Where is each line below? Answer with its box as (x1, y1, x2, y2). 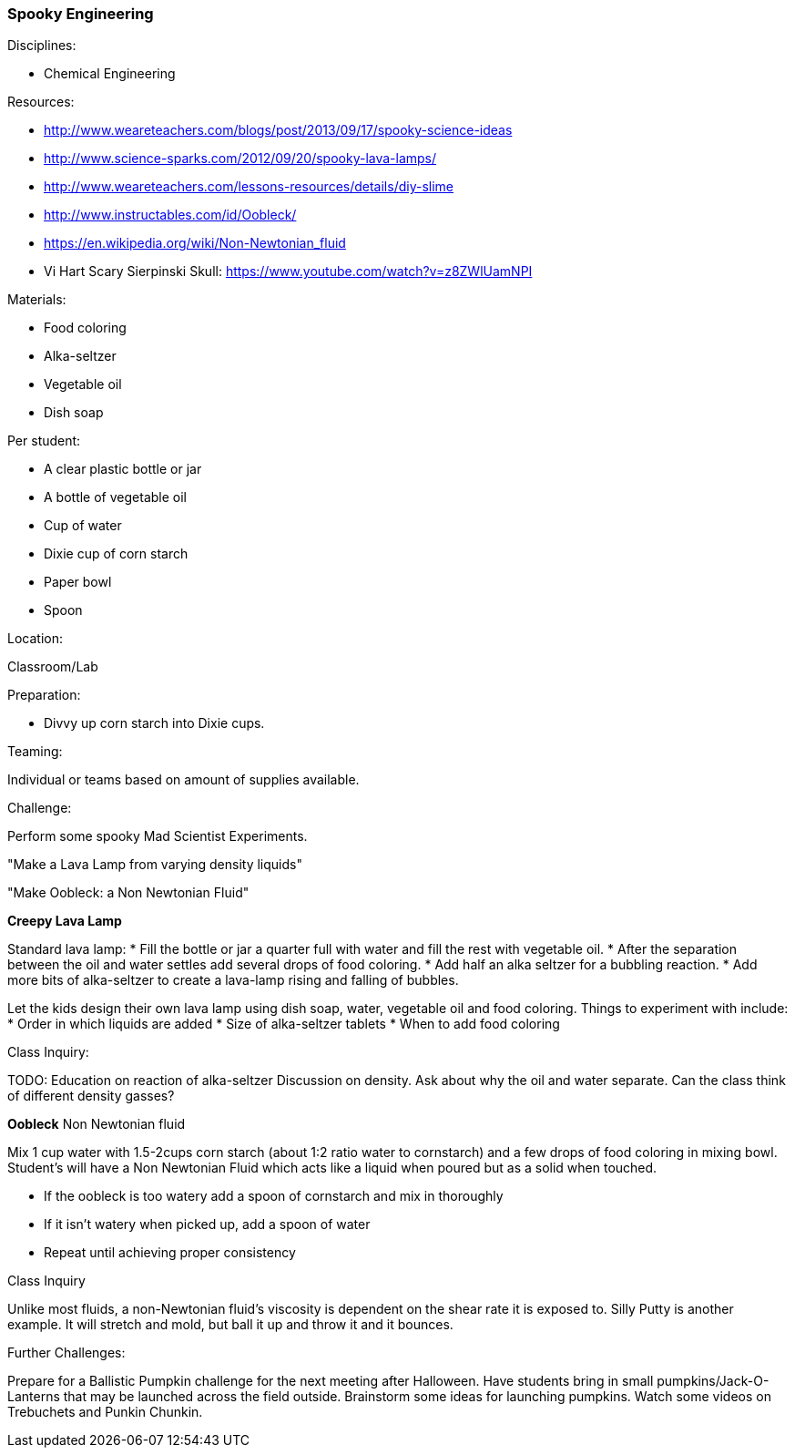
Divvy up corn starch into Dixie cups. (44, 715, 265, 732)
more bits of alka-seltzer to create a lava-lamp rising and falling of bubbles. (7, 972, 459, 989)
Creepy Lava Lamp (7, 913, 122, 929)
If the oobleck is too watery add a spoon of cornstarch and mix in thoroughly (44, 1188, 504, 1204)
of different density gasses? (7, 1088, 175, 1104)
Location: (7, 630, 63, 647)
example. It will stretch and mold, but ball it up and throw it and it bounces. (7, 1317, 454, 1333)
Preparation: (7, 687, 81, 703)
